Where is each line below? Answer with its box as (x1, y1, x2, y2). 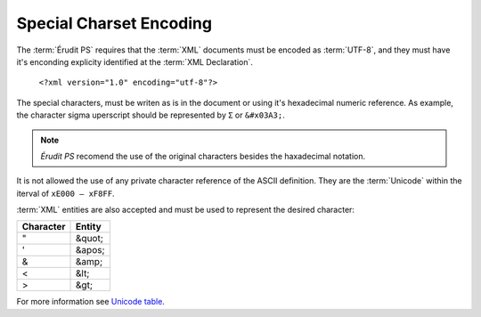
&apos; (76, 244, 105, 256)
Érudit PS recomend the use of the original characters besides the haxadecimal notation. (40, 150, 366, 161)
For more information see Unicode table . (16, 297, 165, 307)
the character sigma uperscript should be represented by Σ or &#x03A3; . (16, 110, 285, 120)
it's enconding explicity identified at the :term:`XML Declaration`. (16, 56, 254, 67)
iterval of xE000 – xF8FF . (16, 188, 115, 199)
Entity (76, 221, 102, 233)
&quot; (76, 232, 104, 245)
